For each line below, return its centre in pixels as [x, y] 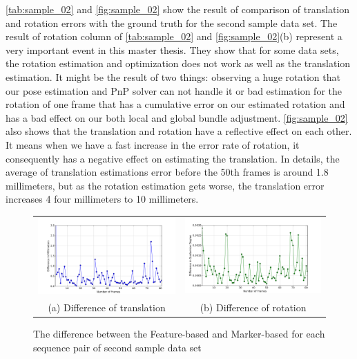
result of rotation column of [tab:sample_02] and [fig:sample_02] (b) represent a [174, 36]
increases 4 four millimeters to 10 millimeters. [102, 199]
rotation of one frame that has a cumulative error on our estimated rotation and [175, 104]
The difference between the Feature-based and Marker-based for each [179, 334]
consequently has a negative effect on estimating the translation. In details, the [173, 158]
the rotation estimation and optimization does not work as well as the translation [178, 63]
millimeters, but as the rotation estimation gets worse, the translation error [165, 185]
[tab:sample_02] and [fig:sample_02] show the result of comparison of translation [178, 9]
